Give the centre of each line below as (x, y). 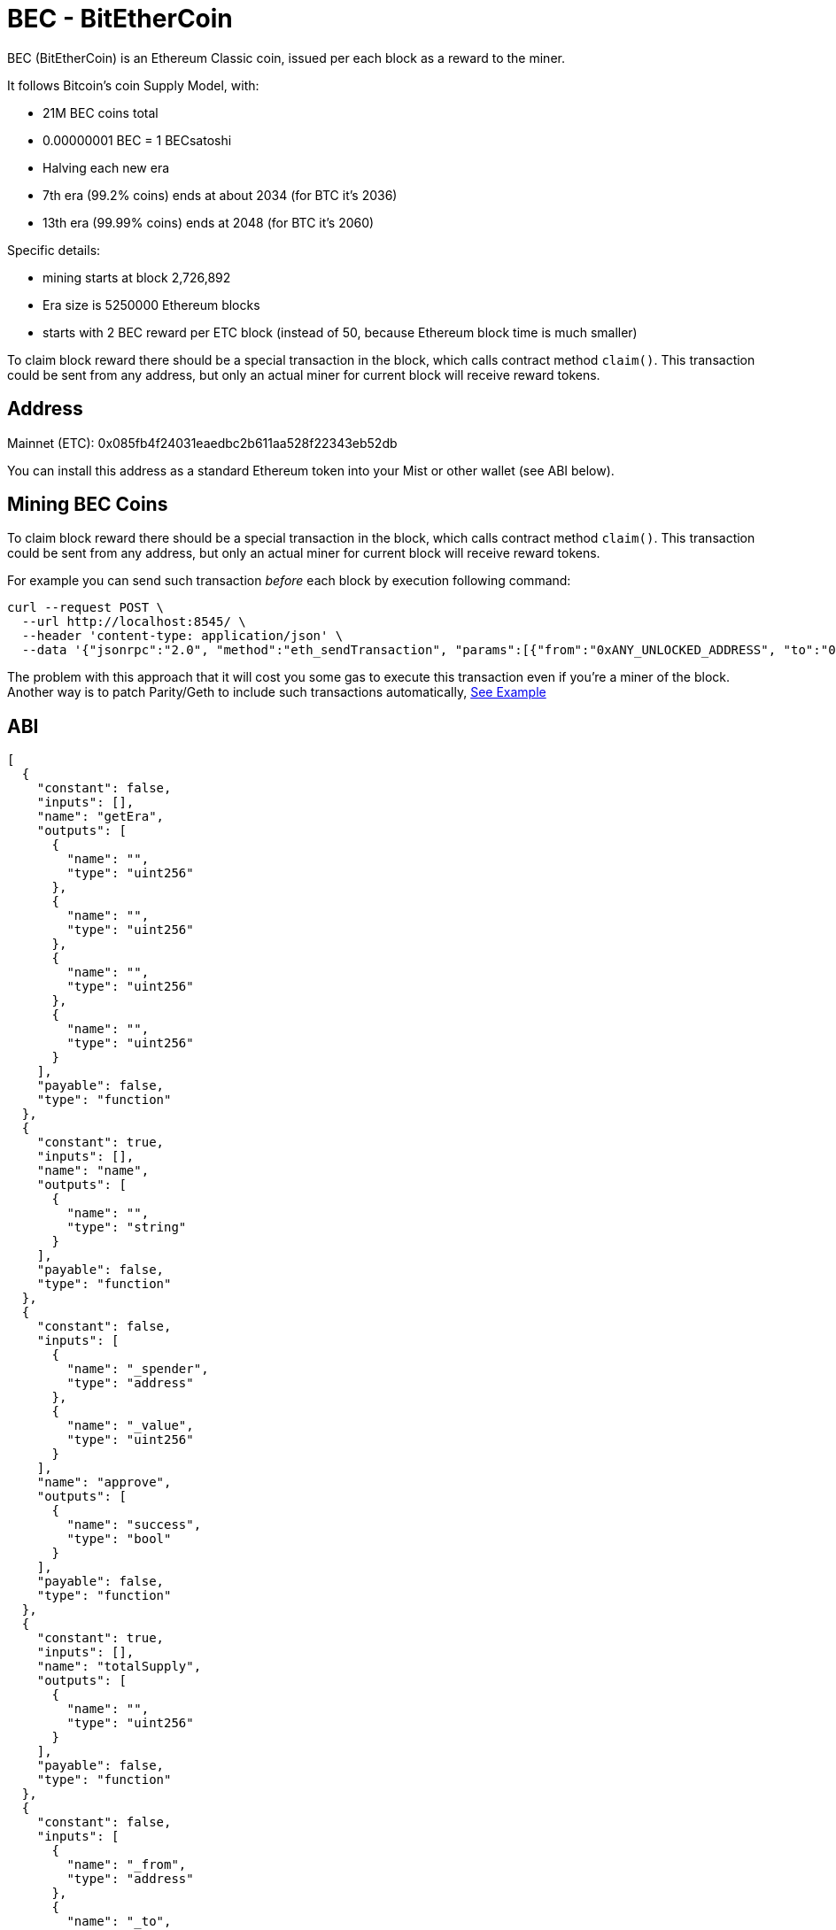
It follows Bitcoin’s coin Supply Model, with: (133, 85)
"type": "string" (127, 1227)
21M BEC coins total (101, 112)
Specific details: (54, 250)
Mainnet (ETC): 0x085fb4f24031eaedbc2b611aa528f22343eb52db (202, 443)
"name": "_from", (127, 1865)
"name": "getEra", (101, 817)
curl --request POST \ (86, 608)
